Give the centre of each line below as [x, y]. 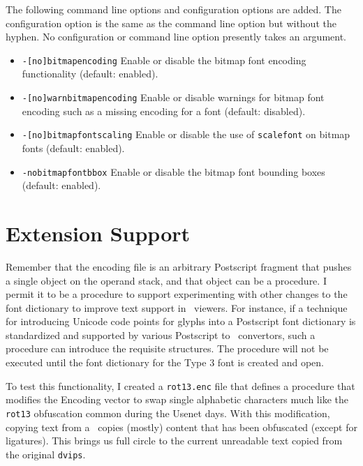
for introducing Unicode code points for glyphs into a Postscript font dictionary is [181, 321]
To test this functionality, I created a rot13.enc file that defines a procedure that [180, 385]
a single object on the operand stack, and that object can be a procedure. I [166, 280]
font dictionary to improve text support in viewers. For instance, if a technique [177, 307]
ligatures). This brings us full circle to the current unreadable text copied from [174, 441]
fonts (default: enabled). [73, 148]
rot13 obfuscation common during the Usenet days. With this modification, [168, 413]
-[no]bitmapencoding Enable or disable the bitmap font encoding [164, 60]
